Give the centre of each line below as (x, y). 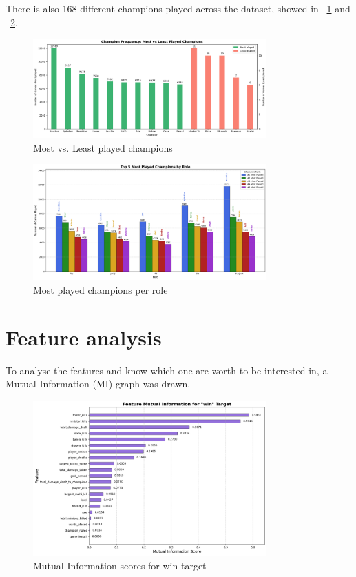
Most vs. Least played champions (103, 147)
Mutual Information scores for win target (120, 565)
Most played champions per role (101, 289)
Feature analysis (84, 337)
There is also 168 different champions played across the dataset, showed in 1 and (178, 8)
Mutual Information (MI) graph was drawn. (98, 384)
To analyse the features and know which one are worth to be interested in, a (167, 370)
